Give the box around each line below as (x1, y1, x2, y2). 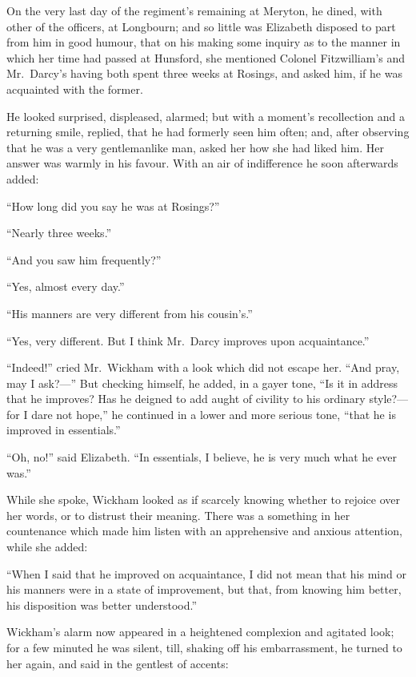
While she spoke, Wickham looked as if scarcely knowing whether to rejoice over (6, 491, 400, 508)
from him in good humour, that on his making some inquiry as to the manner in (6, 34, 401, 50)
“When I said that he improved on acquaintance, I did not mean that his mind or (6, 565, 406, 582)
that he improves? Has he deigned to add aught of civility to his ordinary (6, 390, 366, 407)
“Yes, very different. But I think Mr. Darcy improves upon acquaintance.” (6, 332, 370, 349)
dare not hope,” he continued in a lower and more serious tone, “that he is (31, 405, 396, 422)
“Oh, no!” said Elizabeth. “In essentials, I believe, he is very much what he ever (6, 449, 397, 465)
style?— (369, 390, 409, 407)
